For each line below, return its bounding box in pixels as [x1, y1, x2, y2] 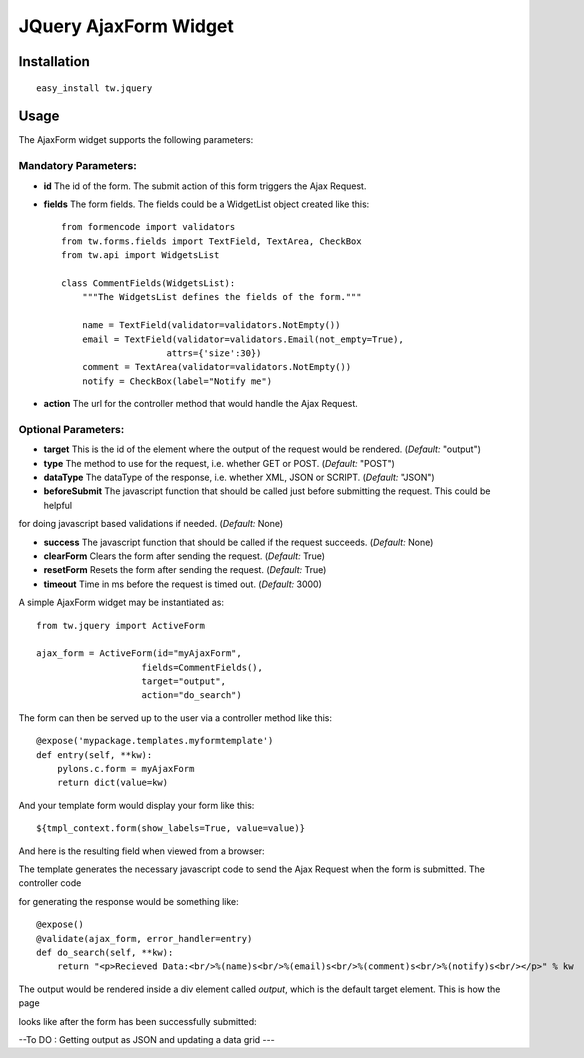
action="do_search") [141, 690, 242, 701]
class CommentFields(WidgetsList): [61, 277, 236, 289]
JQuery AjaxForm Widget [18, 15, 235, 37]
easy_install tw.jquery [36, 82, 153, 94]
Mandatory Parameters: [18, 159, 137, 173]
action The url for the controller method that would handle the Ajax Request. [43, 398, 359, 410]
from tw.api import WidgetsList [61, 250, 220, 261]
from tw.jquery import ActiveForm [36, 620, 205, 631]
